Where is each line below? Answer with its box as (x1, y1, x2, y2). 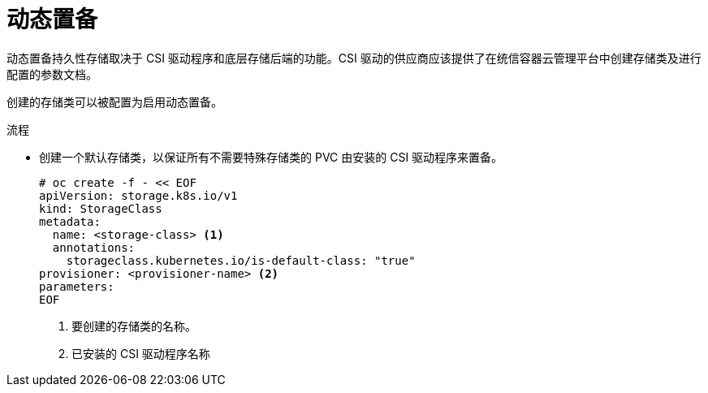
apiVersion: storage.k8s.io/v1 (39, 188, 238, 202)
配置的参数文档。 (6, 67, 97, 81)
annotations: (52, 240, 136, 254)
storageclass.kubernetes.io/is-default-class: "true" (66, 253, 416, 267)
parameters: (39, 279, 114, 293)
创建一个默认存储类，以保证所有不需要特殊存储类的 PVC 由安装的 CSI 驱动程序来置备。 (39, 149, 503, 164)
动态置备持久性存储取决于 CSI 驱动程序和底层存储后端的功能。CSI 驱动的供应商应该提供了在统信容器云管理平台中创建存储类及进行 (6, 50, 702, 65)
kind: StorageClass (39, 201, 162, 215)
